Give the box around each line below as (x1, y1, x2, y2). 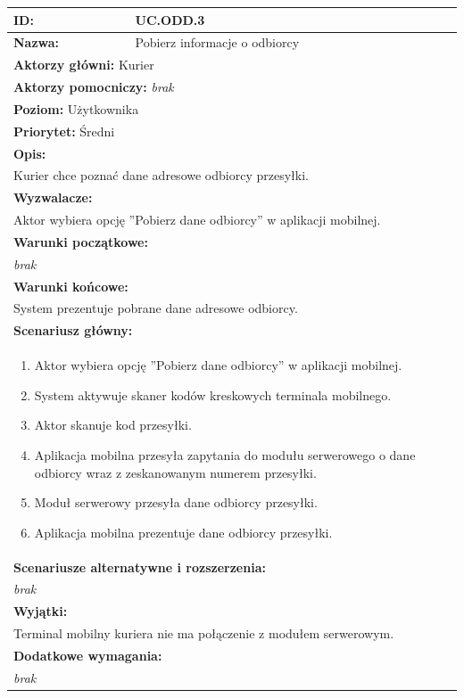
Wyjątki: (13, 602, 68, 620)
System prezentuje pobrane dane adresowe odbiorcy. (13, 299, 298, 317)
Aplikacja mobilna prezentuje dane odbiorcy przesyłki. (34, 522, 333, 541)
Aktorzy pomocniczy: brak (13, 78, 174, 96)
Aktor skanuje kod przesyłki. (34, 415, 192, 434)
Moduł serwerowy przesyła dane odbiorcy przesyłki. (34, 493, 318, 512)
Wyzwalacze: (13, 188, 93, 207)
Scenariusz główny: (13, 321, 133, 340)
